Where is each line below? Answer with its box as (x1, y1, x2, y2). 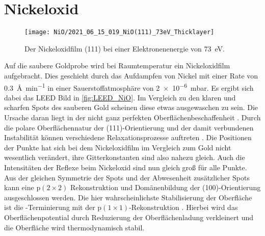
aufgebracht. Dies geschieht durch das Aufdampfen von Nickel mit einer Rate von (4, 70, 258, 81)
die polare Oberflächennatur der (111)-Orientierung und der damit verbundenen (4, 122, 254, 133)
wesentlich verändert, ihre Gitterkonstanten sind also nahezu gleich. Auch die (4, 152, 245, 163)
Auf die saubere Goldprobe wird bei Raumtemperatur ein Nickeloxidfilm (4, 60, 230, 71)
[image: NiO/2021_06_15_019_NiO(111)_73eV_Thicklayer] (24, 29, 215, 36)
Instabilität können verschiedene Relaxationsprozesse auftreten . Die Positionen (4, 132, 252, 143)
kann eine (4, 182, 34, 193)
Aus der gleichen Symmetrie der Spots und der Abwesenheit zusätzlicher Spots (4, 172, 250, 182)
